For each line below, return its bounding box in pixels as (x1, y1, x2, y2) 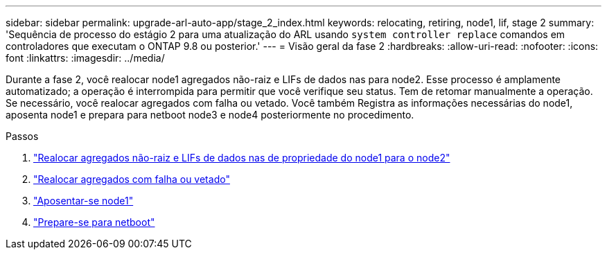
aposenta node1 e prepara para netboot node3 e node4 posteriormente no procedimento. (6, 109, 414, 121)
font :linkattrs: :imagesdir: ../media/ (6, 52, 165, 64)
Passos (6, 130, 39, 142)
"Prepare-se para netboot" (33, 216, 155, 228)
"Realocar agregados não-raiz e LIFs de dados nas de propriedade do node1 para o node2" (33, 152, 450, 164)
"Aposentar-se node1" (33, 195, 134, 206)
